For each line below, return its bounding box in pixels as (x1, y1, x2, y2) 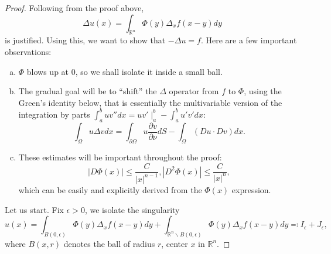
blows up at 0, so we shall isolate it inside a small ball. (26, 65, 223, 77)
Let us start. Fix (5, 203, 64, 215)
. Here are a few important (200, 34, 297, 46)
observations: (5, 45, 52, 57)
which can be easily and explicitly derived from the (18, 183, 202, 195)
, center (161, 237, 188, 249)
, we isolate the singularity (84, 203, 180, 215)
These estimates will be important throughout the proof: (18, 150, 222, 163)
